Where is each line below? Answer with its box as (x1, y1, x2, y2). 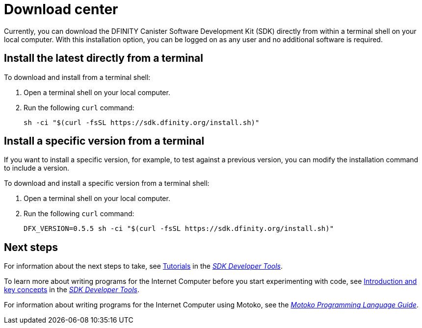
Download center (4, 1, 118, 18)
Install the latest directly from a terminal (4, 52, 203, 65)
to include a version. (4, 164, 70, 173)
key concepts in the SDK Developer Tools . (4, 285, 139, 294)
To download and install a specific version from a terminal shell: (4, 179, 210, 188)
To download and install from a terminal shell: (4, 73, 151, 81)
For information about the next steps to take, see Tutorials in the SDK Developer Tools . (4, 262, 283, 271)
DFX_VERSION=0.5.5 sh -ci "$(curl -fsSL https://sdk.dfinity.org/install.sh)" (24, 225, 334, 233)
